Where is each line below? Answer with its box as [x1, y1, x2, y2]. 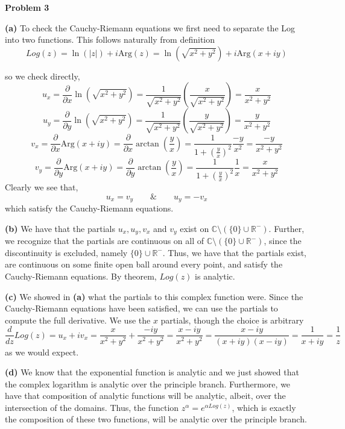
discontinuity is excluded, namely [5, 246, 128, 258]
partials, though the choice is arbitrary [160, 313, 304, 326]
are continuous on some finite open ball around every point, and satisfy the [5, 258, 283, 271]
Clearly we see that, [5, 181, 78, 193]
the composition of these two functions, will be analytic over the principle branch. [5, 413, 307, 425]
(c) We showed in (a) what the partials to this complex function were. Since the [5, 290, 303, 302]
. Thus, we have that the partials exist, [162, 246, 307, 258]
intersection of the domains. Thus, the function [5, 401, 179, 413]
